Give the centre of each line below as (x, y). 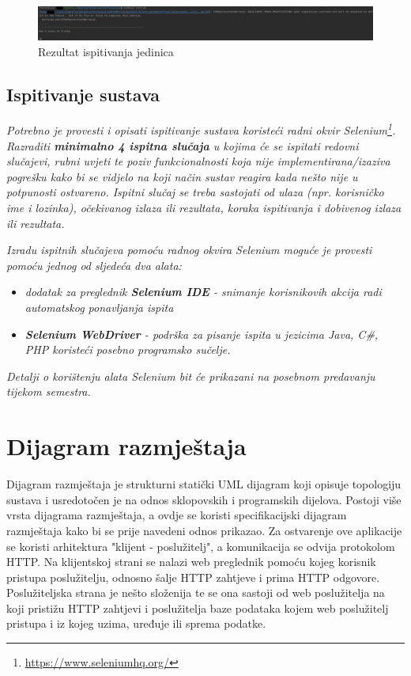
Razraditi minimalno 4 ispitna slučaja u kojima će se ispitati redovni (183, 145)
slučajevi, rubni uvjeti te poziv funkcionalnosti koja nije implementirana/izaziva (198, 161)
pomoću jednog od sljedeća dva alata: (94, 265)
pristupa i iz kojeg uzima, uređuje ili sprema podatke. (136, 623)
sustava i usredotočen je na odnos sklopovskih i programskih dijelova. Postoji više (204, 499)
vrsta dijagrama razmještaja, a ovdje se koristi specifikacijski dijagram (177, 515)
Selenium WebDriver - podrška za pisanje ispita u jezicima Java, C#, (202, 334)
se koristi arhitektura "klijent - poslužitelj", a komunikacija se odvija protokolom (201, 546)
